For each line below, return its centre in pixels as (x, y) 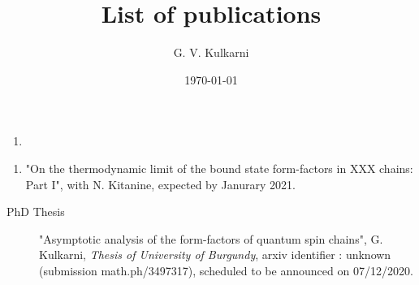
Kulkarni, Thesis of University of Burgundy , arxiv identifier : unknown (215, 255)
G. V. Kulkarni (211, 52)
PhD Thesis (36, 212)
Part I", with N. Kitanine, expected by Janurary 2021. (160, 184)
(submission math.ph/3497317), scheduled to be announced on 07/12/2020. (226, 270)
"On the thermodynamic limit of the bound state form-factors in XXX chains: (219, 168)
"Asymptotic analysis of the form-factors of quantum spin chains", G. (211, 238)
